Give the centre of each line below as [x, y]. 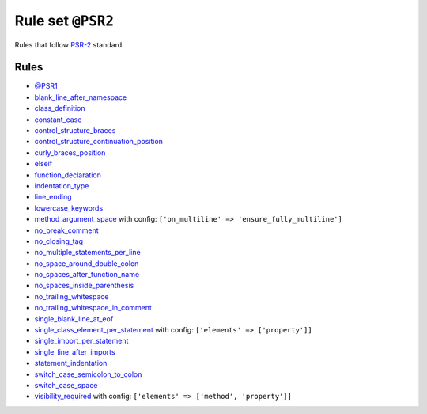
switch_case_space [66, 385]
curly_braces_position [70, 152]
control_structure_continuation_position [99, 142]
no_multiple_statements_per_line [88, 253]
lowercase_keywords [69, 208]
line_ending [53, 197]
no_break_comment [66, 230]
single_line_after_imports [75, 351]
